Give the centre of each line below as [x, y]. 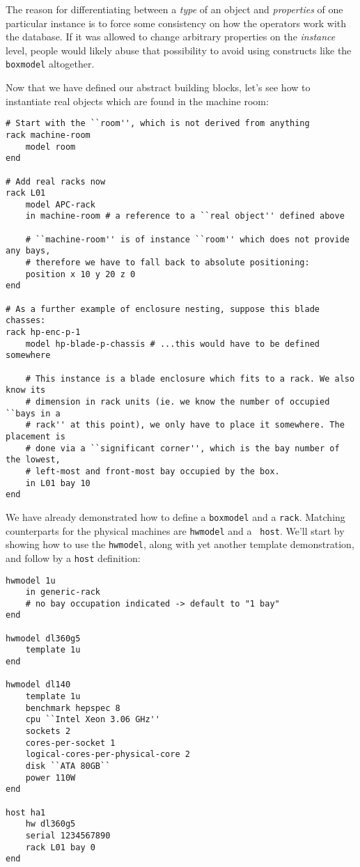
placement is [36, 436]
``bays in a [33, 413]
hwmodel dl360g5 [43, 638]
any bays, [28, 251]
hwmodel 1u [31, 580]
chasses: [26, 321]
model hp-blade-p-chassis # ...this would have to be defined [173, 344]
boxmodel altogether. [50, 64]
